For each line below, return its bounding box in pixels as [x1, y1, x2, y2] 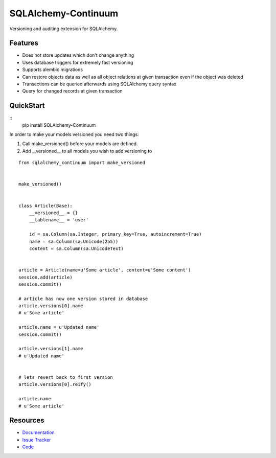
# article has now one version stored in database [18, 295, 148, 302]
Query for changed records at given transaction [22, 88, 123, 94]
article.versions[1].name [18, 346, 84, 352]
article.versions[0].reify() [18, 381, 91, 387]
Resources [9, 416, 44, 425]
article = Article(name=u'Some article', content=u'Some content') [18, 267, 191, 273]
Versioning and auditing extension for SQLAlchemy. [9, 26, 118, 32]
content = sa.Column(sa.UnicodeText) [29, 245, 124, 251]
